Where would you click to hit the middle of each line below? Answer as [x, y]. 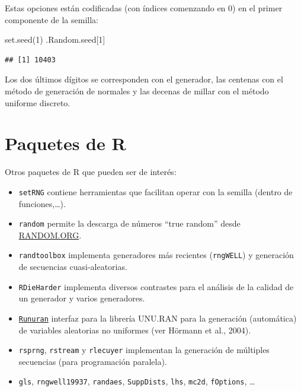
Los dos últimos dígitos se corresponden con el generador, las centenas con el [144, 79]
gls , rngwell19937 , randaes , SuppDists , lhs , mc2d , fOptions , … [137, 381]
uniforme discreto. [38, 102]
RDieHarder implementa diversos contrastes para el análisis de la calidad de [156, 286]
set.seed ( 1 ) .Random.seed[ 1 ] [55, 39]
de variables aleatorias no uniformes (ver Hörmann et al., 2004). [135, 330]
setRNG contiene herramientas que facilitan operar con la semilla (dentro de [156, 191]
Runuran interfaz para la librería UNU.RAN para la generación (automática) [158, 318]
